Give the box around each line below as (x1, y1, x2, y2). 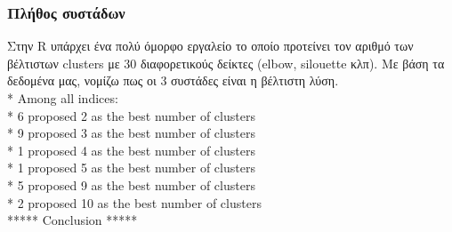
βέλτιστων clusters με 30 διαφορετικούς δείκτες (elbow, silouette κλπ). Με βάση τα (7, 53, 445, 72)
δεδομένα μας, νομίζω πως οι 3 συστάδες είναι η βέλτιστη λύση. (7, 71, 339, 90)
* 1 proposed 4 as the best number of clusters (7, 140, 255, 159)
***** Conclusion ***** (7, 211, 138, 229)
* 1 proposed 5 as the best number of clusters (7, 158, 255, 177)
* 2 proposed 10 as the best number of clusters (7, 193, 262, 212)
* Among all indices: (7, 89, 118, 107)
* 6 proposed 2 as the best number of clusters (7, 106, 255, 124)
